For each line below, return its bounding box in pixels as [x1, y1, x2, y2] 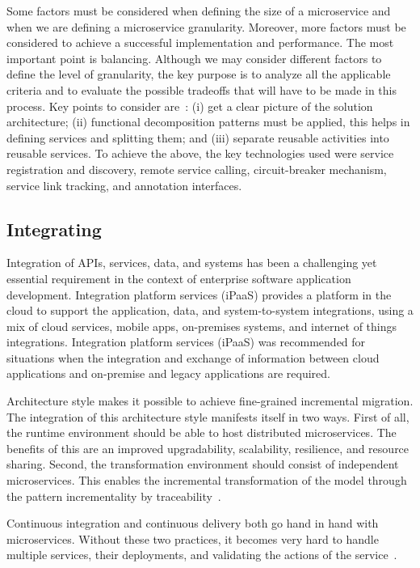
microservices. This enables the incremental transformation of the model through [6, 472, 407, 489]
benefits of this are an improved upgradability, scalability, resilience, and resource [6, 439, 409, 456]
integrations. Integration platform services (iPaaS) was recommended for [6, 333, 366, 350]
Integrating [6, 216, 102, 241]
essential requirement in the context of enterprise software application [6, 269, 351, 286]
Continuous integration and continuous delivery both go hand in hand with [6, 515, 379, 532]
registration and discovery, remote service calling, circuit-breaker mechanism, [6, 160, 387, 177]
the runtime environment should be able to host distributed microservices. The [6, 424, 397, 441]
